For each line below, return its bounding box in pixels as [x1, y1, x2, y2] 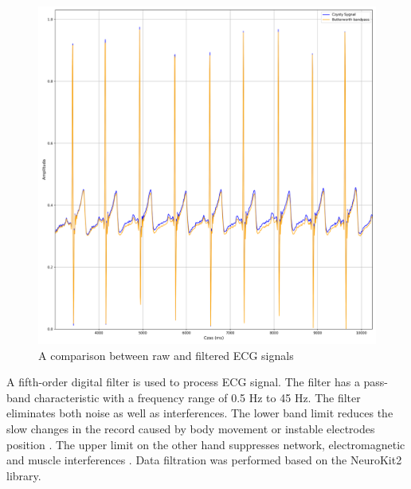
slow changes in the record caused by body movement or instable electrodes [6, 420, 375, 436]
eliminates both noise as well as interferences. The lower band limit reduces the [6, 405, 393, 421]
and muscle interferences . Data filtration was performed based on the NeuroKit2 [6, 452, 402, 468]
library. [6, 467, 41, 483]
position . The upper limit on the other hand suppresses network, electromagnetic [6, 436, 405, 452]
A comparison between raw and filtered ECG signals [38, 346, 294, 363]
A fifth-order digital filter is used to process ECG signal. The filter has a [6, 374, 360, 390]
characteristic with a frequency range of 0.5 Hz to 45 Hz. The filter [34, 389, 361, 405]
